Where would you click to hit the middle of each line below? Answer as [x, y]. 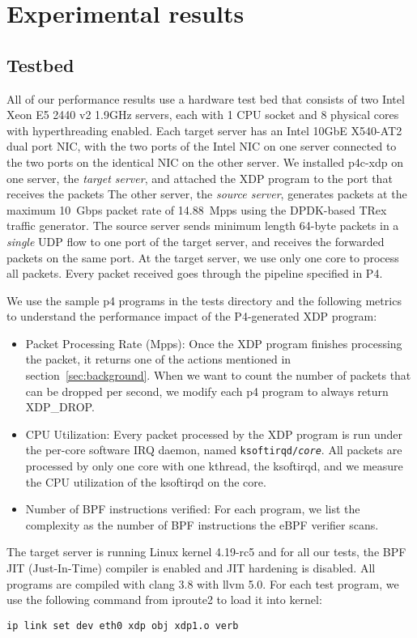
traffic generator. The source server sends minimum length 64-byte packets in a [203, 225]
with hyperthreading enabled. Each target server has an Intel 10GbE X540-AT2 [204, 130]
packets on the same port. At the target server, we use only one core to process [203, 257]
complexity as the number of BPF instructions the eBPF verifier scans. [202, 524]
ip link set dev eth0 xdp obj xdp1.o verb [123, 625]
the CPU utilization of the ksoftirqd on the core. [146, 481]
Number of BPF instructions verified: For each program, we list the [193, 509]
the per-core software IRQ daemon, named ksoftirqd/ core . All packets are [214, 450]
